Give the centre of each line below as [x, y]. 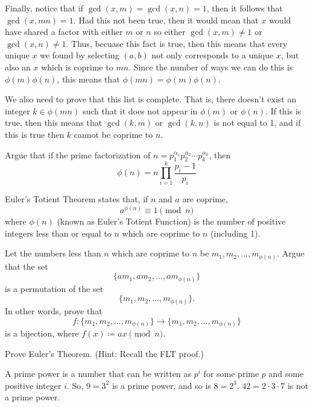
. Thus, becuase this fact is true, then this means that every [177, 43]
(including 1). [236, 233]
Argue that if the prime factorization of [78, 154]
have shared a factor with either [64, 32]
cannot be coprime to [113, 134]
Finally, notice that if [44, 8]
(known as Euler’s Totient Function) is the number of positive [171, 221]
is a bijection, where [42, 333]
